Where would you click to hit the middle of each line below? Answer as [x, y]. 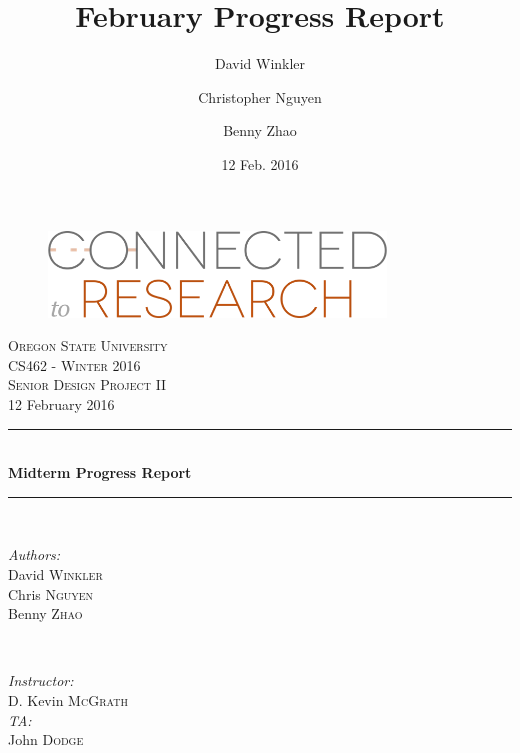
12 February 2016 [61, 403]
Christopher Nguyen [260, 96]
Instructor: [41, 680]
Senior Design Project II [87, 384]
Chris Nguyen [51, 593]
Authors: [34, 554]
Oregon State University [88, 345]
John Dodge [46, 739]
